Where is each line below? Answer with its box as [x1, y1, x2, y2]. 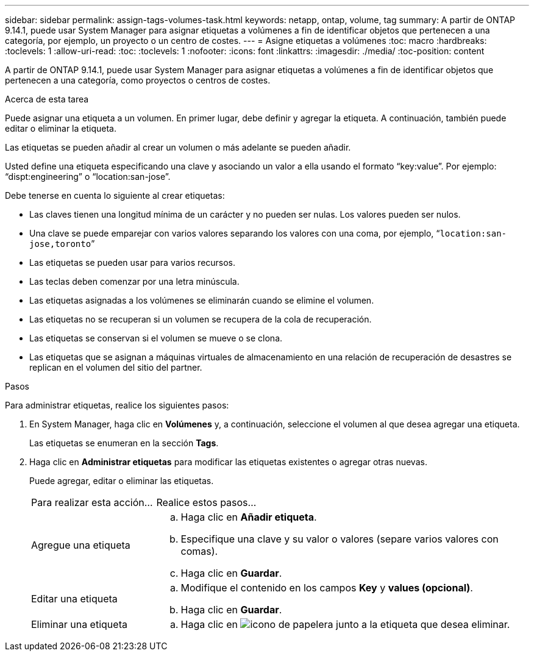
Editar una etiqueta [31, 593, 118, 605]
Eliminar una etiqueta [31, 618, 127, 630]
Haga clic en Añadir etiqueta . [180, 511, 317, 523]
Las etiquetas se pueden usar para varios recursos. [29, 257, 236, 268]
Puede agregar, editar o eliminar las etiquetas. [29, 476, 214, 486]
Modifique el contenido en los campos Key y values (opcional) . [180, 582, 473, 594]
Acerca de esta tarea [5, 94, 89, 104]
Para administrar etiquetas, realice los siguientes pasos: [5, 400, 229, 410]
